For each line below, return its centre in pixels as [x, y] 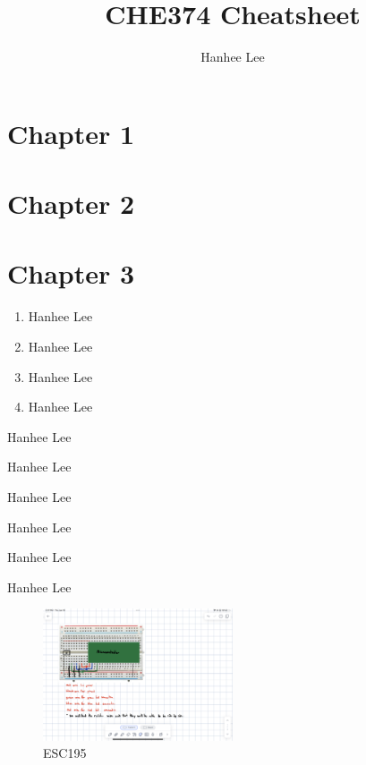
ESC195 [65, 753]
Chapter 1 [71, 133]
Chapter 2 [71, 204]
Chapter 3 [71, 273]
